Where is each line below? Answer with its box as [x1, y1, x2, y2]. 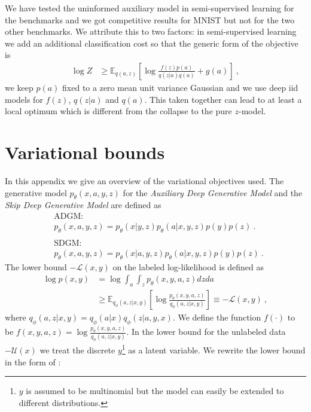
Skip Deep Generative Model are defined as [5, 199, 161, 211]
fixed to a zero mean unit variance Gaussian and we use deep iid [62, 81, 298, 93]
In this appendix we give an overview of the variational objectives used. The [5, 174, 284, 187]
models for [5, 93, 43, 105]
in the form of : [5, 355, 61, 368]
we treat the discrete [39, 343, 115, 356]
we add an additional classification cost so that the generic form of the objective [5, 36, 298, 49]
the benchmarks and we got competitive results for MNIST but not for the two [5, 13, 295, 26]
